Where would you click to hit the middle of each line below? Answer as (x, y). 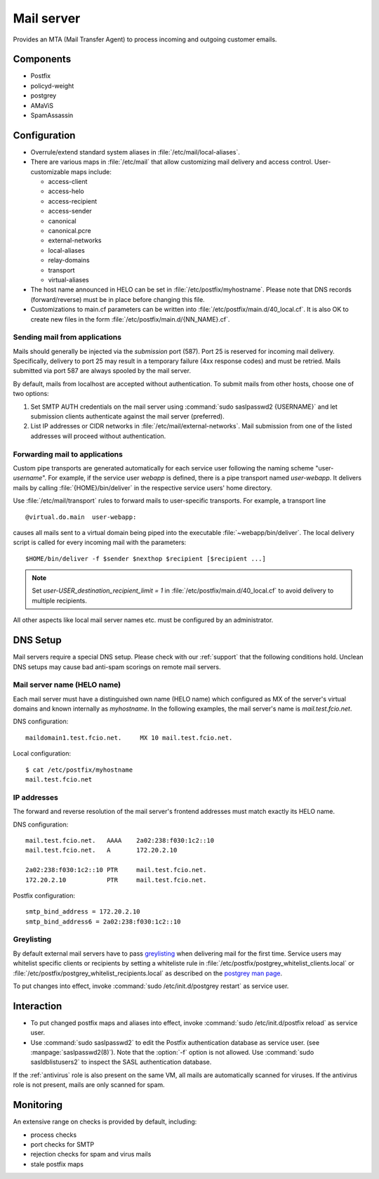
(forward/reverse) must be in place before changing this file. (118, 299)
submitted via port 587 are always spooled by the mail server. (102, 371)
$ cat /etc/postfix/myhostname (79, 770)
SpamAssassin (52, 115)
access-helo (66, 191)
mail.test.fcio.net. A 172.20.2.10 (101, 850)
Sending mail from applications (67, 337)
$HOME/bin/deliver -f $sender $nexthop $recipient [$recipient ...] (146, 559)
